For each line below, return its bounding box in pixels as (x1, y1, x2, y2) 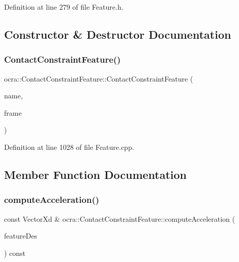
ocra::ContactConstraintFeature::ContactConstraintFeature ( (4, 73, 193, 84)
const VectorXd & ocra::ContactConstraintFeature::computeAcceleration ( (4, 213, 235, 224)
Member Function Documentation (4, 166, 187, 182)
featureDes (4, 230, 37, 241)
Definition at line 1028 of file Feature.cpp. (4, 141, 134, 152)
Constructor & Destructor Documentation (4, 26, 231, 42)
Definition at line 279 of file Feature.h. (4, 2, 124, 12)
